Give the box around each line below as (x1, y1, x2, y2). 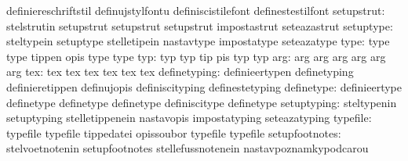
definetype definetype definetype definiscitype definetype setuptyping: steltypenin (6, 94, 397, 110)
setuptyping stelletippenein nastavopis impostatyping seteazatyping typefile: (6, 109, 372, 126)
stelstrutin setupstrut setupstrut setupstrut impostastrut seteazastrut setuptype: (6, 17, 393, 34)
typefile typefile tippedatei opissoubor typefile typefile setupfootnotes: (6, 124, 341, 141)
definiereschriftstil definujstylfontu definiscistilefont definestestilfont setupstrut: (6, 2, 385, 18)
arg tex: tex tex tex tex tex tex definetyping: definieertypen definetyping (6, 63, 354, 80)
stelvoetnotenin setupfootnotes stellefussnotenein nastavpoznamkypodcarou (6, 140, 369, 156)
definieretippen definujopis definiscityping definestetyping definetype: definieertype (6, 78, 403, 95)
